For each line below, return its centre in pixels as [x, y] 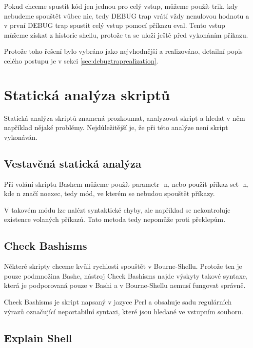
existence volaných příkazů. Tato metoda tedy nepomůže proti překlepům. [115, 219]
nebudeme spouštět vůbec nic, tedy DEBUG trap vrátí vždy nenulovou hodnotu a [127, 15]
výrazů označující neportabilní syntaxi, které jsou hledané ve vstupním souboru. [124, 311]
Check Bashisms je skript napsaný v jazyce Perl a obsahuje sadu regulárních [118, 302]
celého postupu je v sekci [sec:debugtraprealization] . [81, 60]
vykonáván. [21, 137]
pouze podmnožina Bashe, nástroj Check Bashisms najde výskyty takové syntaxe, [126, 275]
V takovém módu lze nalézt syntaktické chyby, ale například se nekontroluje [117, 209]
